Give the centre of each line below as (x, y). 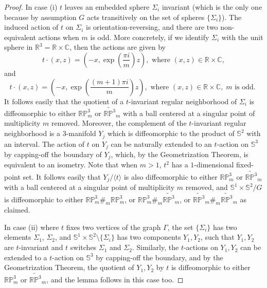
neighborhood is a (32, 133)
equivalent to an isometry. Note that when (71, 165)
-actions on (201, 247)
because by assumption (40, 17)
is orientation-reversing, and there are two (152, 27)
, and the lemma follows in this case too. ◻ (115, 279)
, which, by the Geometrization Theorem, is (180, 154)
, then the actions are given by (118, 47)
